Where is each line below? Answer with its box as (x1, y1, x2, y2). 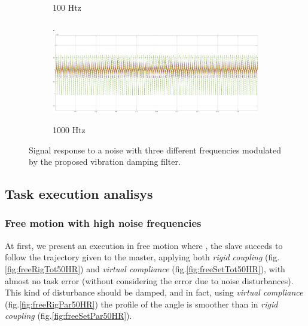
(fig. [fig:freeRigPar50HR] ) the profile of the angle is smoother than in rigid (5, 297, 278, 310)
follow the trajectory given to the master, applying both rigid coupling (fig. (5, 251, 280, 263)
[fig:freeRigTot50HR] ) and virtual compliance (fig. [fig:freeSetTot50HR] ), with (5, 262, 285, 275)
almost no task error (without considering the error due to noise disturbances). (5, 274, 294, 287)
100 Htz (53, 1, 81, 13)
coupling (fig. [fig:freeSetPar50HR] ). (5, 309, 132, 322)
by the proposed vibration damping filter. (29, 155, 181, 168)
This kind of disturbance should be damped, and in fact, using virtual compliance (5, 286, 303, 299)
